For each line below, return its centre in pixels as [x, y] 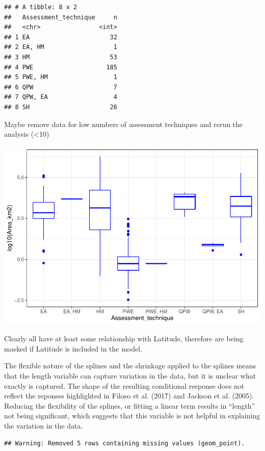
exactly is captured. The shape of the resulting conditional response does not [124, 385]
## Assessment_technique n [61, 17]
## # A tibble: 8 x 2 [41, 7]
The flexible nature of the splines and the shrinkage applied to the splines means [130, 366]
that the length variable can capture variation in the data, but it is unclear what [130, 376]
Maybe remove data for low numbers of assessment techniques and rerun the [124, 124]
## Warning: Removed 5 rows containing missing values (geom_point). [125, 443]
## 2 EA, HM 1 [61, 47]
